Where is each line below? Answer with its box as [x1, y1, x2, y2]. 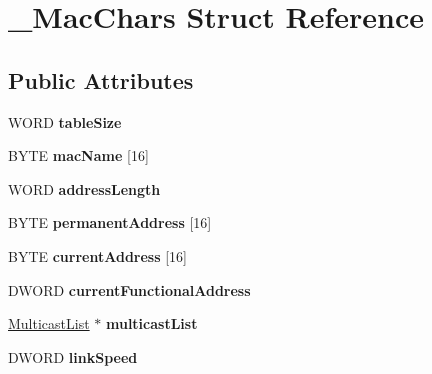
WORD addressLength [8, 178, 161, 199]
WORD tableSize [8, 111, 122, 132]
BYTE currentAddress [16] [8, 245, 188, 266]
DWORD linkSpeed [8, 346, 138, 367]
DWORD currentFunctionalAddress [8, 279, 251, 300]
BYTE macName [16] [8, 145, 149, 166]
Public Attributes [8, 64, 194, 95]
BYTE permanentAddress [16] [8, 212, 212, 233]
